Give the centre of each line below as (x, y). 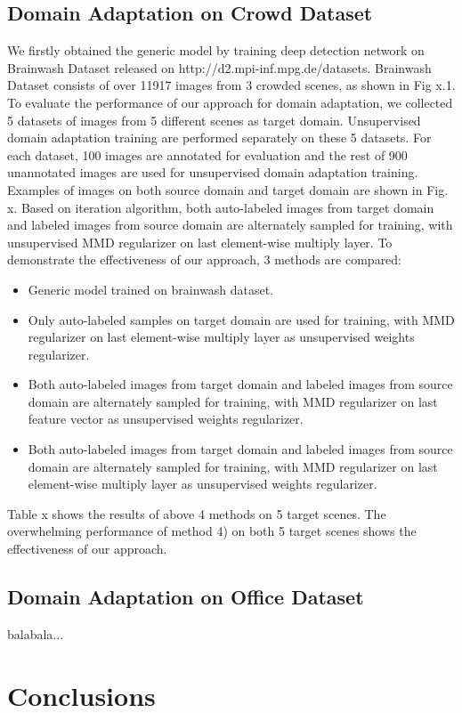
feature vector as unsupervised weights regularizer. (166, 419)
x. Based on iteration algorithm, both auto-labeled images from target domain (221, 207)
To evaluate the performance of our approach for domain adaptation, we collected (230, 102)
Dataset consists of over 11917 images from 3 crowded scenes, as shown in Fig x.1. (231, 85)
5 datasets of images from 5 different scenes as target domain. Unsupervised (214, 120)
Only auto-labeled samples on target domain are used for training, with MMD (241, 319)
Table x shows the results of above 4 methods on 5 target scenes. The (197, 513)
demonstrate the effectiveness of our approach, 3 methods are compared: (205, 259)
